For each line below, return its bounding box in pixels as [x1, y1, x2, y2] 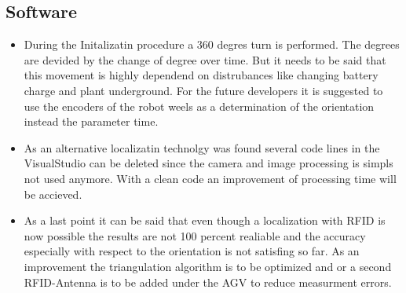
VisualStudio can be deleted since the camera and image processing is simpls [24, 155, 393, 171]
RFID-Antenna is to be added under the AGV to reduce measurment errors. [24, 273, 392, 290]
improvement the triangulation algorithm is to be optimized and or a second [24, 258, 392, 274]
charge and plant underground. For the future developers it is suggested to [24, 82, 383, 98]
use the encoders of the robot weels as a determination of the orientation [24, 97, 375, 114]
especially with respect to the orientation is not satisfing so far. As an [24, 243, 360, 259]
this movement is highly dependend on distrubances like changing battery [24, 67, 379, 83]
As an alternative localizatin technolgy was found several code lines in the [24, 139, 380, 156]
